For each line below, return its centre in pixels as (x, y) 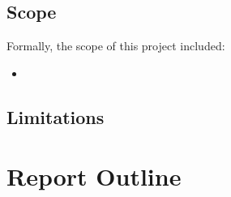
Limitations (56, 116)
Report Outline (94, 176)
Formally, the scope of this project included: (116, 46)
